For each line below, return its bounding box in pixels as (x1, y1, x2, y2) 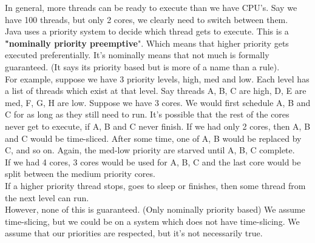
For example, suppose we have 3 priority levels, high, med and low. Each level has (5, 72, 310, 85)
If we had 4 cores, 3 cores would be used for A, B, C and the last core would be (5, 155, 301, 168)
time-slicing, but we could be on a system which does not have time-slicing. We (5, 215, 300, 227)
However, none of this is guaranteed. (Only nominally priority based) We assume (5, 203, 305, 216)
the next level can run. (5, 191, 89, 204)
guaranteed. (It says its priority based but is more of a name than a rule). (5, 60, 280, 73)
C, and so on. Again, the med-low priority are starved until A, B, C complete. (5, 144, 295, 156)
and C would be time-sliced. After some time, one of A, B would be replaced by (5, 131, 302, 144)
